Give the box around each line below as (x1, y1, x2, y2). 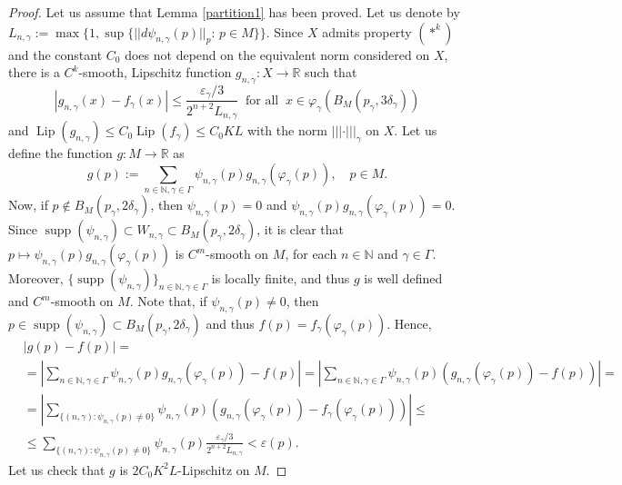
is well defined (364, 269, 443, 288)
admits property (322, 22, 412, 41)
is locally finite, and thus (211, 269, 350, 288)
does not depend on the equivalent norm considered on (125, 45, 430, 64)
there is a (8, 63, 60, 82)
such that (305, 63, 357, 82)
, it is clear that (256, 220, 344, 239)
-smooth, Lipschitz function (78, 63, 232, 82)
